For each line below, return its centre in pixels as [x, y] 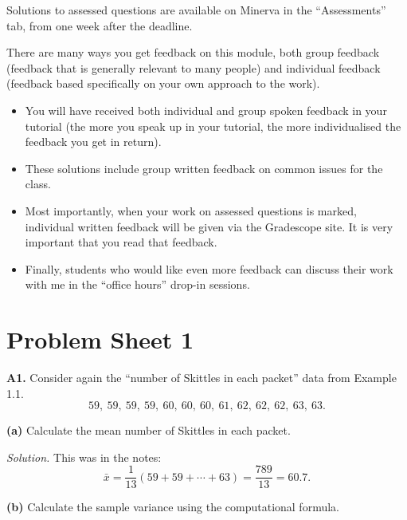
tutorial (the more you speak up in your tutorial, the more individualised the [213, 126]
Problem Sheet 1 [100, 339]
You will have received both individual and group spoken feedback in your [206, 110]
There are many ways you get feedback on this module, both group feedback [193, 52]
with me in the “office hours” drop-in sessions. [137, 284]
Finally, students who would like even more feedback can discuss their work [209, 268]
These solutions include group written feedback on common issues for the [204, 168]
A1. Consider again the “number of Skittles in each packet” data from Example [202, 378]
